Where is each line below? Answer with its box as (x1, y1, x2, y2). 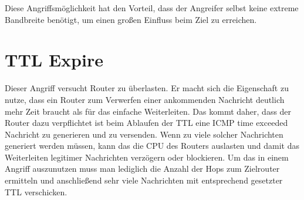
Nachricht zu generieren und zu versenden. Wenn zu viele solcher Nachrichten (5, 128, 283, 140)
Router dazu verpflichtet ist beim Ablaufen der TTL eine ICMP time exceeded (5, 116, 288, 129)
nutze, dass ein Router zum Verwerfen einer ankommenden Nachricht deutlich (5, 93, 285, 105)
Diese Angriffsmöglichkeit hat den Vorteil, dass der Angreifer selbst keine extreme (5, 2, 299, 14)
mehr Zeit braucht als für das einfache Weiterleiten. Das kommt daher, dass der (5, 105, 292, 117)
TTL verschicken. (5, 185, 67, 198)
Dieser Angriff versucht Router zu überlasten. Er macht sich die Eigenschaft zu (5, 82, 289, 94)
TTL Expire (5, 48, 103, 72)
